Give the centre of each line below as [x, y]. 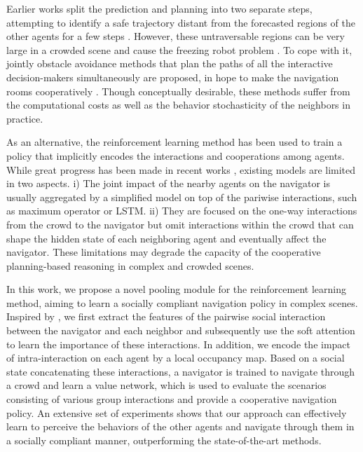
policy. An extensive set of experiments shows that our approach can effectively [177, 412]
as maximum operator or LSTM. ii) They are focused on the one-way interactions [182, 211]
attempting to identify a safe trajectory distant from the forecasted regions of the [181, 22]
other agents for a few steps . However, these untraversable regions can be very [176, 36]
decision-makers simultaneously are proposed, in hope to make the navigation [173, 77]
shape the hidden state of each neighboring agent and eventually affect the [166, 238]
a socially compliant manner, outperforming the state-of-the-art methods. [164, 440]
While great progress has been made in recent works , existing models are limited [181, 169]
